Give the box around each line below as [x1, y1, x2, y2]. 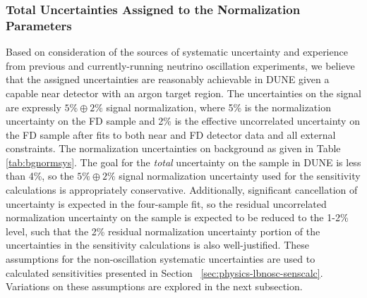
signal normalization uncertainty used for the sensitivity [119, 168, 361, 183]
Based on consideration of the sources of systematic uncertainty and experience [6, 44, 348, 59]
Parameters [6, 16, 72, 34]
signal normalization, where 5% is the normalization [106, 99, 331, 114]
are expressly [6, 99, 61, 114]
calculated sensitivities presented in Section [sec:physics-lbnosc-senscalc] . [6, 265, 323, 280]
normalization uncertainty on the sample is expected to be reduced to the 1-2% [6, 210, 349, 225]
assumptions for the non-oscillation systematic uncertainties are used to [6, 252, 315, 266]
